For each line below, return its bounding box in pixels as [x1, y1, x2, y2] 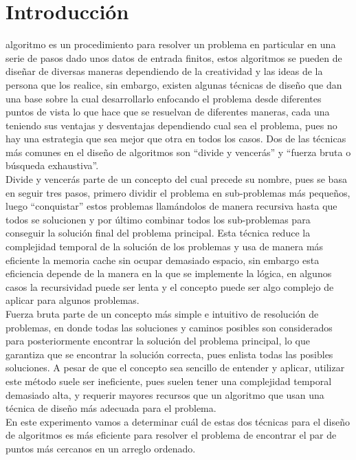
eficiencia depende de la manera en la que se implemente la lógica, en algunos [5, 266, 332, 281]
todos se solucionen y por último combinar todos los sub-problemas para [5, 212, 311, 226]
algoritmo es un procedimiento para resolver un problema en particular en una [5, 37, 336, 52]
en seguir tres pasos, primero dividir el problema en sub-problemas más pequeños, [5, 185, 351, 199]
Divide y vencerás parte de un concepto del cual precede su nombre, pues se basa [5, 172, 347, 186]
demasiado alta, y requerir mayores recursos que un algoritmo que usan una [5, 387, 324, 402]
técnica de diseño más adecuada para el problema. [5, 401, 216, 415]
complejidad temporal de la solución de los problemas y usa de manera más [5, 239, 324, 254]
